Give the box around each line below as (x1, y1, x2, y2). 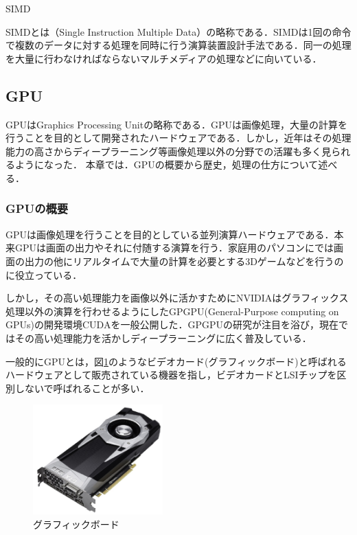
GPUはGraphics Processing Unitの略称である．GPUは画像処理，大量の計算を (5, 117, 348, 131)
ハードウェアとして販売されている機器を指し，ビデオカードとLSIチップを (5, 367, 337, 382)
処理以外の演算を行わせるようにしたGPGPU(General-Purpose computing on (5, 304, 339, 318)
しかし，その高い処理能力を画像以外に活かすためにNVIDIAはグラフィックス (5, 291, 349, 305)
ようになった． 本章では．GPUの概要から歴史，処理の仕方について (14, 157, 319, 172)
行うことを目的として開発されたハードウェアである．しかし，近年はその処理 (5, 130, 352, 145)
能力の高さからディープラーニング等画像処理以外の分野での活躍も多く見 (5, 144, 332, 158)
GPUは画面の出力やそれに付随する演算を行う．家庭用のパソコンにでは (14, 240, 334, 255)
